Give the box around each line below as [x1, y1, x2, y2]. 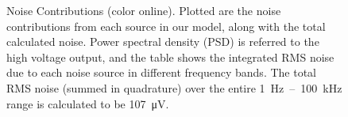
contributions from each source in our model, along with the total [6, 17, 326, 34]
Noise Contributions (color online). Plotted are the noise [6, 2, 281, 18]
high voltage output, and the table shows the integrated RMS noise [6, 48, 334, 65]
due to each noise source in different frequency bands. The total [6, 64, 316, 81]
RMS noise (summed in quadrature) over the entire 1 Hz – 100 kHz [6, 79, 342, 96]
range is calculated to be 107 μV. [6, 95, 169, 111]
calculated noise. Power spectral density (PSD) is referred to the [6, 33, 319, 50]
